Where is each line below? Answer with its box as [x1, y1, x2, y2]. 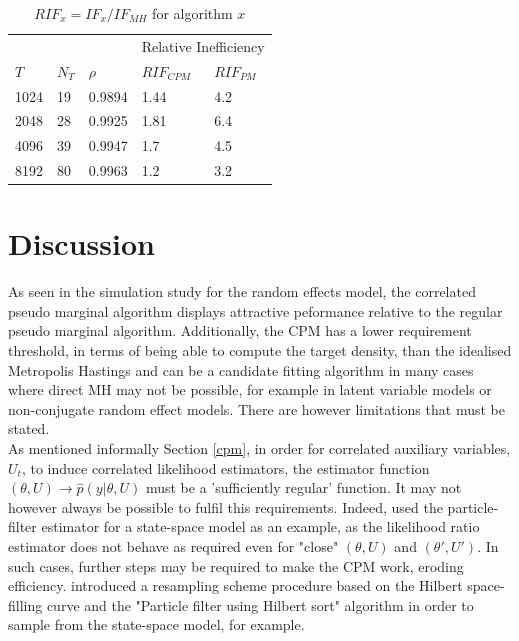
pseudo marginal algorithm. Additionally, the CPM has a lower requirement [8, 320, 472, 341]
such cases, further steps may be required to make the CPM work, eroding [8, 555, 464, 576]
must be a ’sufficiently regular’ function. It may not [145, 477, 462, 498]
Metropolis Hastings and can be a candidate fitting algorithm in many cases [8, 359, 474, 380]
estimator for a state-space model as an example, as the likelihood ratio [41, 516, 480, 537]
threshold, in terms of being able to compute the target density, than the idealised [8, 340, 512, 361]
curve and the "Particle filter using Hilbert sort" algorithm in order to [46, 594, 474, 615]
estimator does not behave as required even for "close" [8, 536, 339, 556]
